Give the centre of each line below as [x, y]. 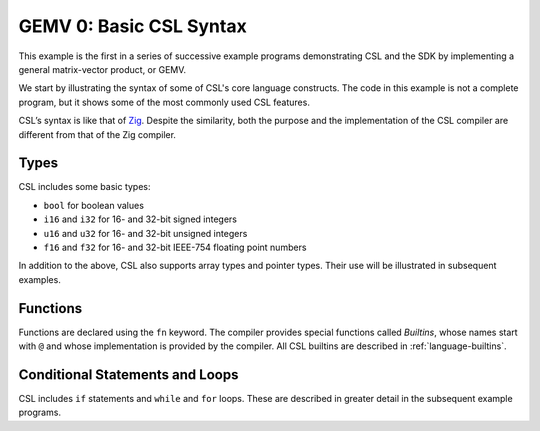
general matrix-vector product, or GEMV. [102, 69]
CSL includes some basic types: [84, 187]
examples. [40, 279]
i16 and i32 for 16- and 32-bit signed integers [140, 219]
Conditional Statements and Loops [128, 374]
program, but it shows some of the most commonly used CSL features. [164, 102]
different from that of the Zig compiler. [97, 134]
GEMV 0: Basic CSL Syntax [132, 26]
